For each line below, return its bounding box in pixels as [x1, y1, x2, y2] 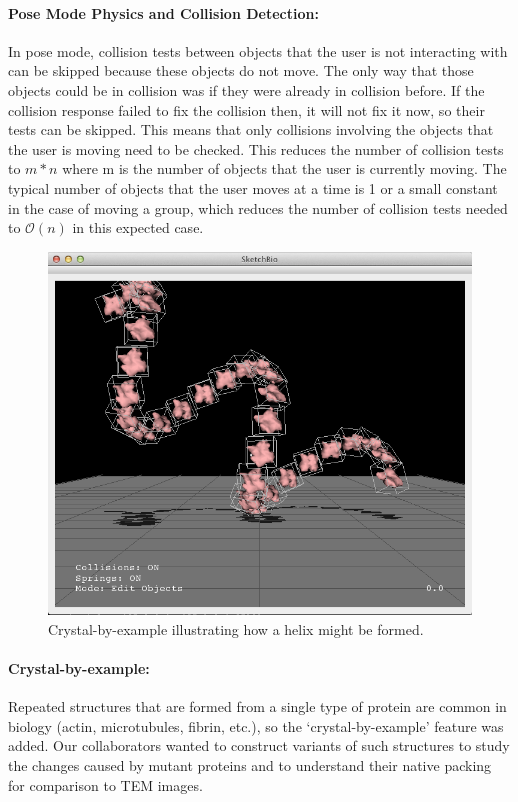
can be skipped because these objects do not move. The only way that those [8, 60, 474, 81]
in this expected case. [72, 217, 204, 238]
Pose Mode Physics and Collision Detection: [8, 2, 319, 23]
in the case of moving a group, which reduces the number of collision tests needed [8, 197, 508, 218]
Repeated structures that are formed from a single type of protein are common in [8, 696, 507, 717]
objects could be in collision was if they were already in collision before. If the [8, 79, 485, 100]
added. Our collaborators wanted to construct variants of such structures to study [8, 735, 510, 756]
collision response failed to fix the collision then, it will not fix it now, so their [8, 99, 485, 120]
